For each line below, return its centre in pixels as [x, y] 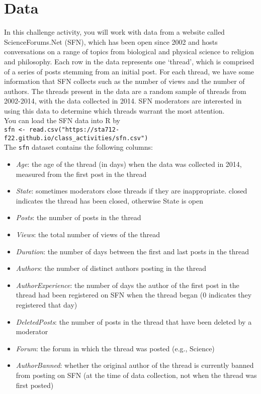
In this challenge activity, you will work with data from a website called [114, 32]
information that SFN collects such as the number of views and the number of [124, 81]
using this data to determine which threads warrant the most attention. [114, 110]
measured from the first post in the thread [81, 174]
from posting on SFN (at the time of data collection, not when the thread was [136, 375]
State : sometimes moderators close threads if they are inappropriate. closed [132, 191]
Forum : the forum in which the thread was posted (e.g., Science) [115, 348]
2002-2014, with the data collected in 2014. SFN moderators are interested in [123, 101]
